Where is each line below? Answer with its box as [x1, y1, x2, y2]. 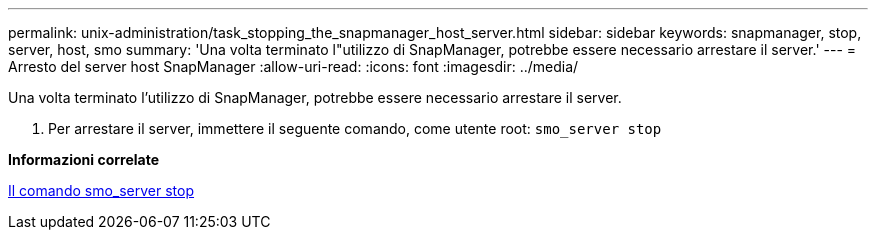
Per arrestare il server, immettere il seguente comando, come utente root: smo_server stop [48, 120, 662, 137]
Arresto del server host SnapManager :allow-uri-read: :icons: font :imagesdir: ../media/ [8, 58, 579, 75]
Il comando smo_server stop [8, 182, 195, 199]
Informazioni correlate [8, 151, 160, 168]
